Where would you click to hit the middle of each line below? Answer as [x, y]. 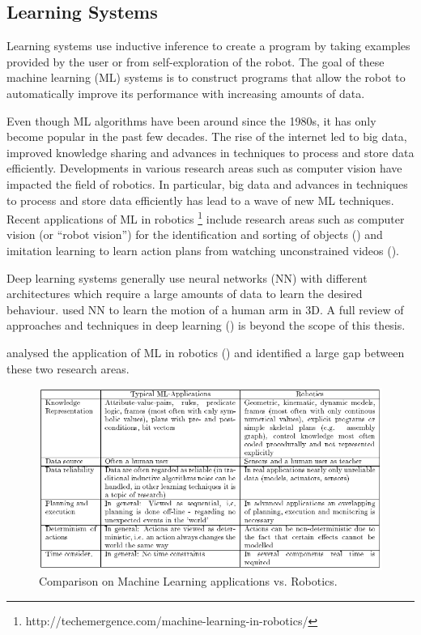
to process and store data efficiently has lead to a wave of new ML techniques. [200, 200]
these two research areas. [68, 368]
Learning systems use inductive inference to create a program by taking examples [208, 46]
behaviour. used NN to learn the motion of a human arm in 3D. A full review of [205, 309]
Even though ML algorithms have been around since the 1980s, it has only [191, 120]
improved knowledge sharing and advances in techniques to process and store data [210, 152]
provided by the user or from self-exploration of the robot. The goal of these [196, 61]
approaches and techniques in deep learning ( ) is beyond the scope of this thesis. [206, 325]
